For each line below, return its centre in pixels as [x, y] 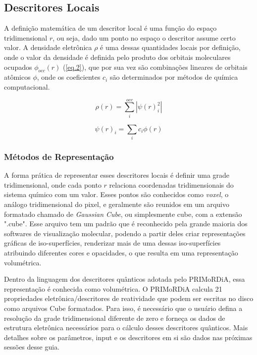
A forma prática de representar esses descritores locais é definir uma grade [117, 175]
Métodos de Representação [59, 156]
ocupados [18, 67]
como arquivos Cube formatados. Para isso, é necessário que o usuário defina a [123, 308]
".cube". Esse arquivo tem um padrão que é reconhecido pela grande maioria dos [126, 224]
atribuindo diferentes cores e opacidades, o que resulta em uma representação [121, 252]
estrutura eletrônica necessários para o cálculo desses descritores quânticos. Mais [126, 328]
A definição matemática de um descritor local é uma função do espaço [110, 28]
